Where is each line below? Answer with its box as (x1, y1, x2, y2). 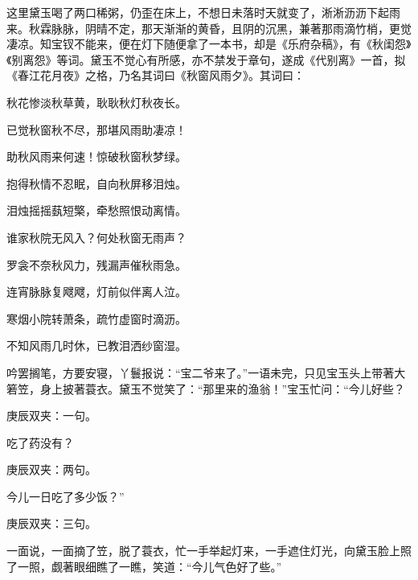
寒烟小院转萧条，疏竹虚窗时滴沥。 (6, 310, 186, 327)
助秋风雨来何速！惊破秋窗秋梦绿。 (6, 148, 186, 165)
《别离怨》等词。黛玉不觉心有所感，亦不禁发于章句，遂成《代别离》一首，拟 (6, 51, 406, 68)
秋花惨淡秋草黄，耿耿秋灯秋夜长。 (6, 93, 186, 110)
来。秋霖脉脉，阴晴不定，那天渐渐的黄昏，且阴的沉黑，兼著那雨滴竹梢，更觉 (6, 19, 412, 36)
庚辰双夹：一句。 (6, 407, 96, 424)
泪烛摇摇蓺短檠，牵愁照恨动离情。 (6, 202, 186, 219)
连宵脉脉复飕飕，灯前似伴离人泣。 (6, 283, 186, 300)
